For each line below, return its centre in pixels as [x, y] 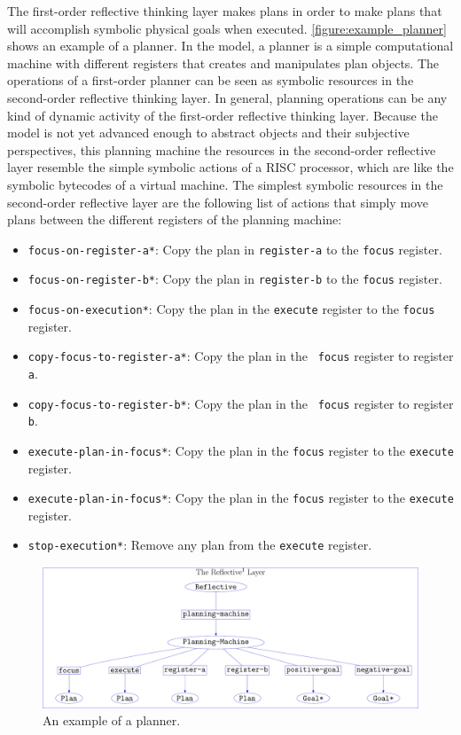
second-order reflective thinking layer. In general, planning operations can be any [227, 97]
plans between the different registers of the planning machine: [175, 219]
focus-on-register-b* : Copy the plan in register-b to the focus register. [235, 279]
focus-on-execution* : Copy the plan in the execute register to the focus [231, 309]
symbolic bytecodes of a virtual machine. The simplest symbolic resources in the [225, 184]
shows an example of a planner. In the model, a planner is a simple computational [230, 46]
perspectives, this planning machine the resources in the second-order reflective [222, 149]
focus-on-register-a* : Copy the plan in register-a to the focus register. [235, 249]
